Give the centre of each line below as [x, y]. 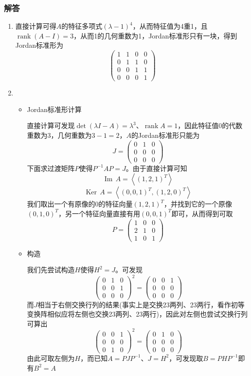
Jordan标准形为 [39, 45]
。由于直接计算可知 [156, 168]
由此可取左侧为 [51, 358]
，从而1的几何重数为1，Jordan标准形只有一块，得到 [155, 35]
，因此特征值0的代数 [210, 125]
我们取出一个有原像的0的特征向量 [80, 204]
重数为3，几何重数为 [59, 135]
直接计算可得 [36, 26]
